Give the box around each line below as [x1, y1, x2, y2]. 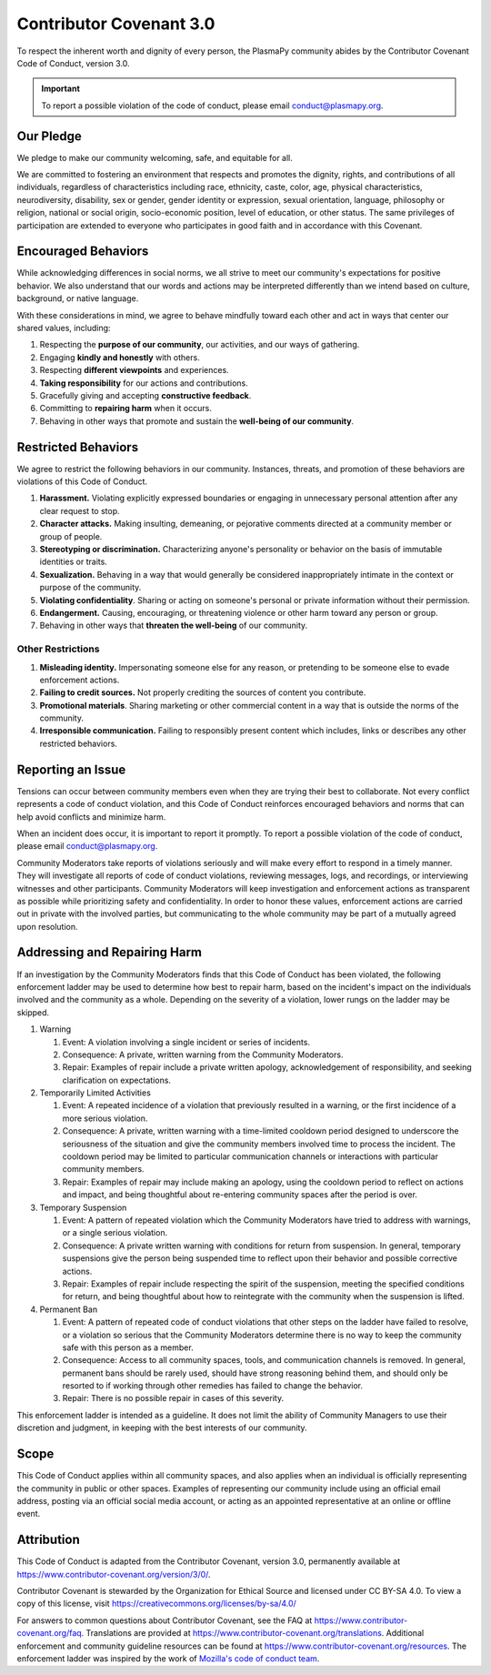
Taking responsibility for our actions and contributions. [39, 378, 249, 388]
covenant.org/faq [16, 1628, 82, 1639]
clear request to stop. [39, 505, 120, 516]
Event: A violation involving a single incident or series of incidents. [62, 1036, 311, 1047]
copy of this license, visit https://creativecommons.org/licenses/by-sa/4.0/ [16, 1598, 297, 1609]
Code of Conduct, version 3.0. [16, 57, 131, 68]
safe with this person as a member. [62, 1342, 195, 1353]
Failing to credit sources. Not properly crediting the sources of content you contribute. [39, 687, 366, 698]
